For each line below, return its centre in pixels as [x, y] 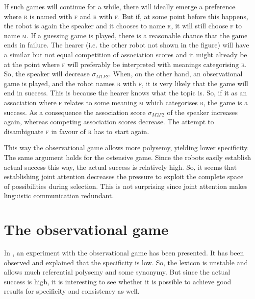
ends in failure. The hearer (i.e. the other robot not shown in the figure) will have [127, 45]
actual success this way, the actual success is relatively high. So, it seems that [120, 167]
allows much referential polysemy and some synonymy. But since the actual [117, 272]
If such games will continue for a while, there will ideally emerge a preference [120, 6]
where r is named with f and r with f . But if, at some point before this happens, [126, 16]
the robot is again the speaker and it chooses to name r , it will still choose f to [123, 26]
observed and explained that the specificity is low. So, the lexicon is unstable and [126, 262]
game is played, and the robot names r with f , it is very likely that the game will [126, 83]
